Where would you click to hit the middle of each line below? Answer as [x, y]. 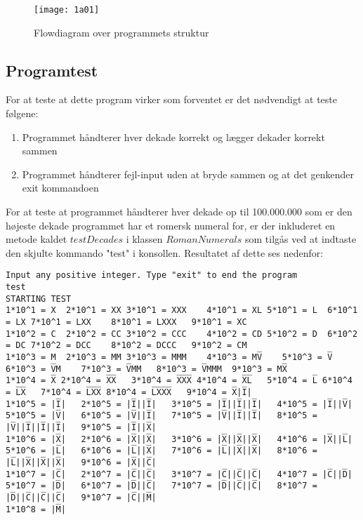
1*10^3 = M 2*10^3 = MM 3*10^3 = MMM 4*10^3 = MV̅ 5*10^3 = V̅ [169, 357]
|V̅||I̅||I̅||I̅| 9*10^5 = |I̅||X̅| [81, 427]
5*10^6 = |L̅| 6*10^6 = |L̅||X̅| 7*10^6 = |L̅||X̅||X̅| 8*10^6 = [161, 451]
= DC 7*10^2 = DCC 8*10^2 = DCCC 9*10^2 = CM [126, 346]
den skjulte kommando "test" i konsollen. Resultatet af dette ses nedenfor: [165, 252]
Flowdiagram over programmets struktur [121, 32]
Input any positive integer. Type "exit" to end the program [152, 275]
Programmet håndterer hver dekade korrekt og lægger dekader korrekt [173, 136]
